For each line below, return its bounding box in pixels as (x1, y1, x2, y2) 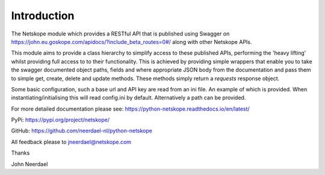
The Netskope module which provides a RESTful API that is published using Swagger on (11, 30, 230, 37)
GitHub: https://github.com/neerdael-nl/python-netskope (11, 127, 153, 135)
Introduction (11, 9, 75, 22)
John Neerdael (11, 160, 48, 168)
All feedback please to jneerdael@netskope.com (11, 138, 132, 146)
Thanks (11, 149, 30, 156)
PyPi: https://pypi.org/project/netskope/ (11, 116, 110, 123)
